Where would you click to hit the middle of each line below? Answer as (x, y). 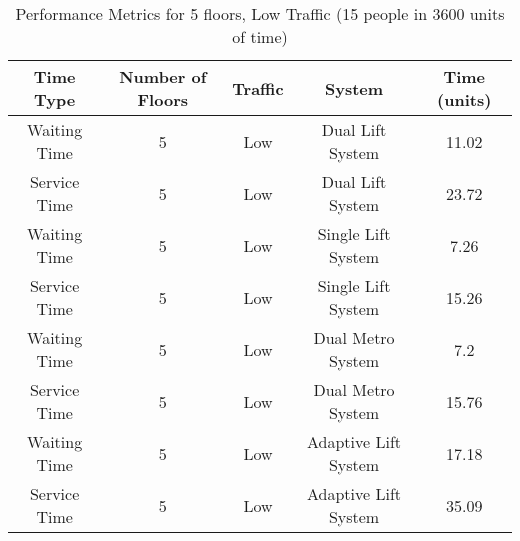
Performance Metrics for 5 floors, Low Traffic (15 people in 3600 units (260, 13)
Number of (163, 76)
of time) (260, 36)
